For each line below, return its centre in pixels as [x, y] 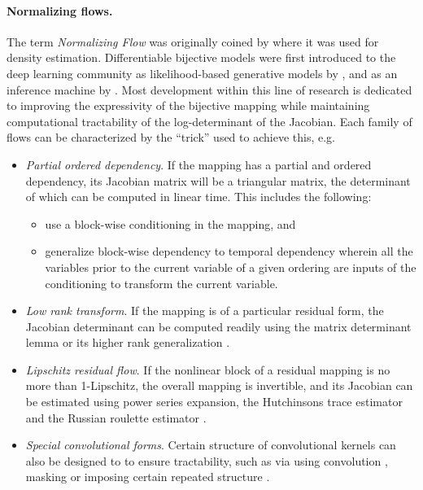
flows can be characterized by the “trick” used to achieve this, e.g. [171, 137]
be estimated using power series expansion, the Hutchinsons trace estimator [214, 402]
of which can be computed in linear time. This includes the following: [198, 197]
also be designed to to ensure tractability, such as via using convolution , [207, 460]
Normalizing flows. [60, 10]
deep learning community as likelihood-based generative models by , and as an [202, 73]
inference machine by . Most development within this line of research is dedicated [209, 89]
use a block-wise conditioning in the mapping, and [170, 223]
